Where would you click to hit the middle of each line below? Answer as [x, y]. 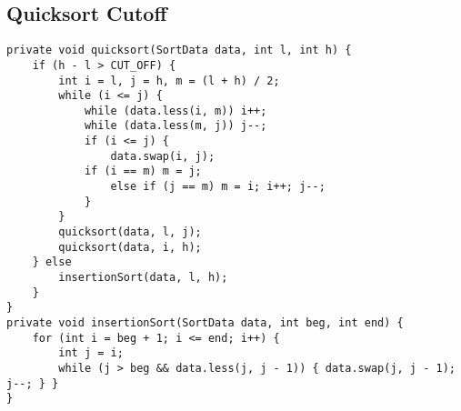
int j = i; [91, 353]
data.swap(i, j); [163, 156]
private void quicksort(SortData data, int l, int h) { [179, 50]
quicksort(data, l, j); [130, 232]
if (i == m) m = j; [143, 171]
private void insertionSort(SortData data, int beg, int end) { [205, 323]
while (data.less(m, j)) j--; [175, 126]
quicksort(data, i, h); [130, 247]
